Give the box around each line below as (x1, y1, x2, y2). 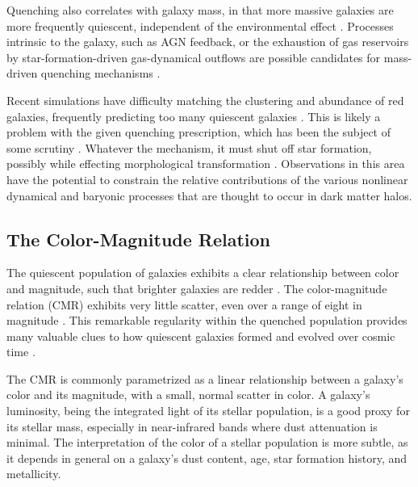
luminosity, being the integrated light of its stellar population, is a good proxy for (6, 402, 410, 419)
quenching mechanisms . (40, 65, 161, 82)
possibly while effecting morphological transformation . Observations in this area (6, 155, 405, 172)
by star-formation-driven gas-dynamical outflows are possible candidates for (6, 48, 381, 65)
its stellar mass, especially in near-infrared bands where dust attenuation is (6, 418, 378, 435)
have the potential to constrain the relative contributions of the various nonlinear (6, 170, 408, 187)
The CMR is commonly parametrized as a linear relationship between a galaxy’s (6, 370, 403, 387)
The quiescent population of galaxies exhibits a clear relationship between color (6, 264, 399, 281)
